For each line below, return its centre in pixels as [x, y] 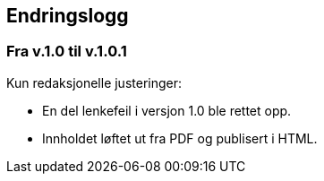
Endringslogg [68, 16]
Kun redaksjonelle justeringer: [94, 82]
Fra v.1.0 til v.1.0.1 [67, 52]
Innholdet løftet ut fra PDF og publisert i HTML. [180, 138]
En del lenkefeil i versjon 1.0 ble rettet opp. [167, 110]
